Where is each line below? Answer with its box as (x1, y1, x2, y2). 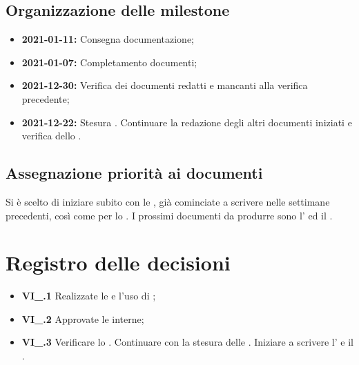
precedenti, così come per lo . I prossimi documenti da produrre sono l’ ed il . (6, 208, 333, 222)
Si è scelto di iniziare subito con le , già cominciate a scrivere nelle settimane (6, 194, 330, 208)
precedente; (21, 91, 70, 106)
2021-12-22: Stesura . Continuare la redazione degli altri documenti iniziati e (21, 115, 352, 129)
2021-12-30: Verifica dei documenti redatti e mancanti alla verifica (21, 78, 308, 92)
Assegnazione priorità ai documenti (6, 162, 263, 184)
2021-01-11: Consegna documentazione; (21, 32, 195, 46)
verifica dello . (21, 128, 81, 143)
